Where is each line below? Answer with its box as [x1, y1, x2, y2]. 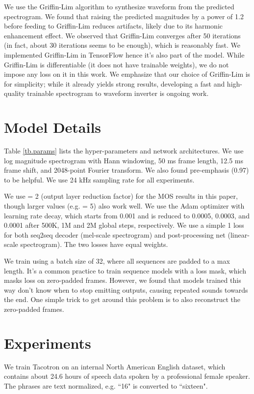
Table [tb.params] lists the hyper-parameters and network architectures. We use [4, 146, 244, 156]
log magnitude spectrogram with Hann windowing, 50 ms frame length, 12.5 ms [4, 155, 244, 165]
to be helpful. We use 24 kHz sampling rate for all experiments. [4, 174, 195, 184]
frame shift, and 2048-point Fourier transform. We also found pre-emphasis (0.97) [4, 165, 249, 175]
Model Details [4, 117, 102, 137]
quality [4, 88, 25, 98]
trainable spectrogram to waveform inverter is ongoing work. [27, 88, 209, 98]
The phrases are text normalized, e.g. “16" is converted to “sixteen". [4, 380, 208, 391]
